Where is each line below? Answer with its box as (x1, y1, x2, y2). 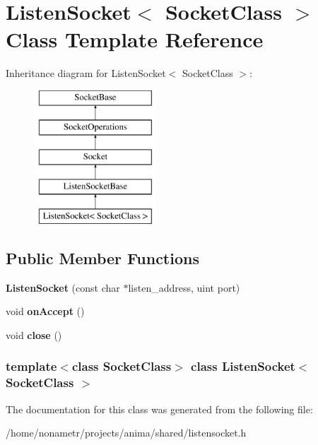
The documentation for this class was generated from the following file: (6, 401, 313, 416)
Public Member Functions (6, 247, 199, 268)
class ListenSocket (191, 357, 295, 375)
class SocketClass (71, 357, 172, 375)
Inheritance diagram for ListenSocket (6, 66, 166, 81)
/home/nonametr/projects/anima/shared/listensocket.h (6, 425, 247, 440)
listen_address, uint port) (128, 280, 240, 295)
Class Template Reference (6, 25, 264, 54)
